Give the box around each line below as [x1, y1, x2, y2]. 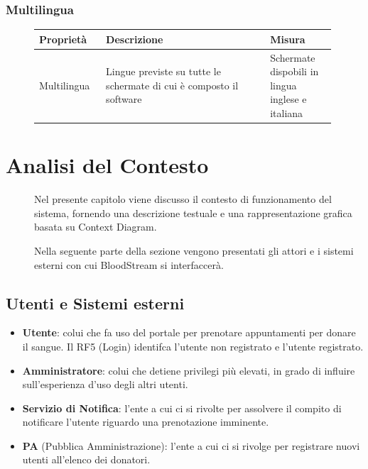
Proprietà [39, 31, 87, 46]
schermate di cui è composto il [106, 77, 239, 92]
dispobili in [270, 64, 319, 79]
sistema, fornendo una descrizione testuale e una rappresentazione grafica [34, 205, 352, 220]
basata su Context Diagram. [34, 219, 157, 234]
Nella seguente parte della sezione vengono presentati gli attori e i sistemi [34, 243, 354, 258]
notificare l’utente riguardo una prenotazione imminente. [22, 414, 269, 429]
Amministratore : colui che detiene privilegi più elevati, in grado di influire [22, 363, 355, 377]
